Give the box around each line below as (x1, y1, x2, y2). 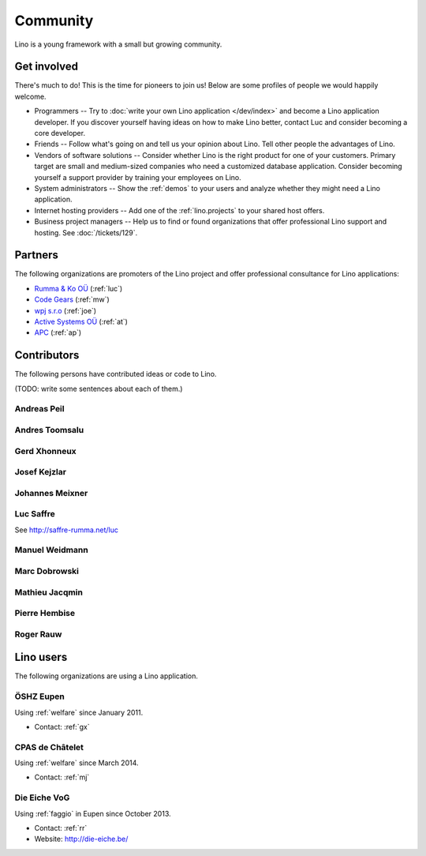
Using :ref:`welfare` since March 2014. (14, 758, 139, 768)
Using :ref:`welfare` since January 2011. (14, 708, 144, 717)
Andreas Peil (14, 404, 65, 415)
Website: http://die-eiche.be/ (34, 834, 129, 844)
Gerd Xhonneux (14, 445, 77, 456)
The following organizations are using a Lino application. (14, 671, 199, 681)
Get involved (14, 60, 79, 73)
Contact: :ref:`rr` (34, 823, 88, 832)
